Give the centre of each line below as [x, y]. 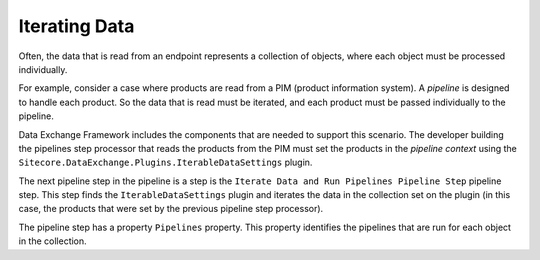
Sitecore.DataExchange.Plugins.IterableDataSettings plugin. [165, 162]
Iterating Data [76, 26]
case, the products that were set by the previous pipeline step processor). [171, 209]
